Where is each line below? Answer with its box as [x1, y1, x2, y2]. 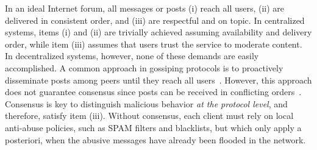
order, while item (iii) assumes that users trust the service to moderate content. [5, 37, 302, 50]
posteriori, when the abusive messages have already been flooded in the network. [5, 133, 306, 146]
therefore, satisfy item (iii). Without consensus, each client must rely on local [5, 109, 294, 122]
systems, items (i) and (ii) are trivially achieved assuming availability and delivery [5, 26, 312, 38]
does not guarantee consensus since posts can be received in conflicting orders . [5, 85, 302, 98]
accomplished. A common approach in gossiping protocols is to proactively [5, 61, 283, 74]
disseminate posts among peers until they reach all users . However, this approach [5, 73, 312, 86]
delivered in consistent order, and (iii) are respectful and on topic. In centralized [5, 13, 305, 26]
